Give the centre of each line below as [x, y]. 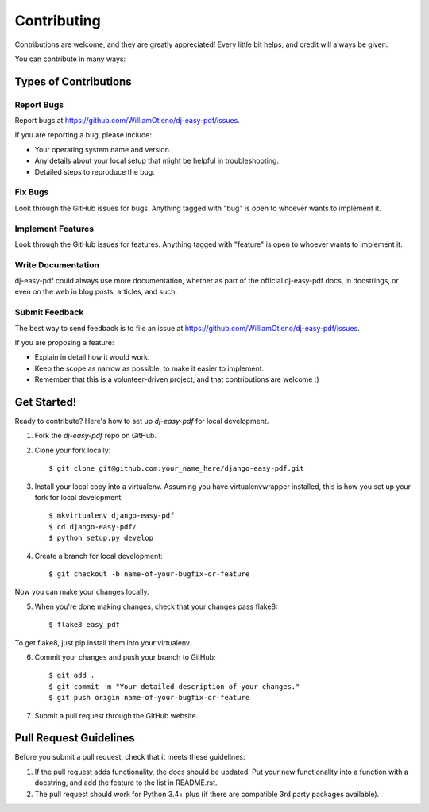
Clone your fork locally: [73, 450]
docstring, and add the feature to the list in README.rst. [126, 783]
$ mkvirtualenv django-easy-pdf [112, 516]
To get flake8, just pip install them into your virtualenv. [103, 642]
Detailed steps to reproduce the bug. [95, 171]
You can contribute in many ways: [70, 59]
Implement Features [54, 229]
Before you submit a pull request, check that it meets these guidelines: [130, 757]
